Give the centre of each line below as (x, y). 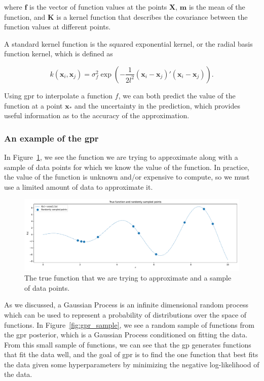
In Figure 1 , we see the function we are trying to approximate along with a (121, 157)
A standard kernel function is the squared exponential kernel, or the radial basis (128, 43)
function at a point (33, 105)
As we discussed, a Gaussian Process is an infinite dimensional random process (126, 305)
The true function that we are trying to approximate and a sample (128, 278)
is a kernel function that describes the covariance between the (152, 16)
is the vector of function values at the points (98, 7)
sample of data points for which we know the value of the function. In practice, (127, 167)
